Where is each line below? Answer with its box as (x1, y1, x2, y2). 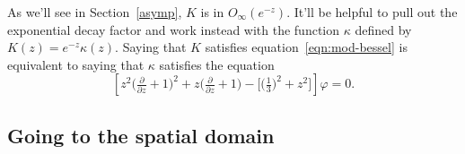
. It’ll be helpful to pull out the (286, 3, 458, 21)
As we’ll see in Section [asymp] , (7, 3, 182, 21)
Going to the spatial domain (7, 121, 275, 149)
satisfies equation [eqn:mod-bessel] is (205, 38, 408, 56)
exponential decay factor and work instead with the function (7, 20, 340, 38)
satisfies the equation (159, 55, 275, 73)
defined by (355, 20, 412, 38)
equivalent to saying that (7, 55, 145, 73)
